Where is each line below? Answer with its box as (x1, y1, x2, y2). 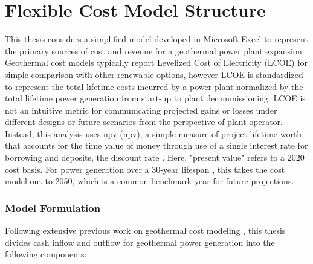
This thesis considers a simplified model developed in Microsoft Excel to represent (5, 33, 308, 45)
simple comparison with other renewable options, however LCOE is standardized (5, 68, 303, 80)
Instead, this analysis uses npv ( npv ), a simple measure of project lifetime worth (5, 127, 302, 140)
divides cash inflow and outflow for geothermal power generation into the (5, 236, 275, 248)
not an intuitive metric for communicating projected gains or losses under (5, 103, 277, 116)
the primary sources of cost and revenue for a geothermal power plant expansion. (5, 44, 305, 57)
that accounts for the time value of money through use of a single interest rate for (5, 139, 308, 152)
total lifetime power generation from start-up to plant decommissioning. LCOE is (5, 92, 306, 105)
